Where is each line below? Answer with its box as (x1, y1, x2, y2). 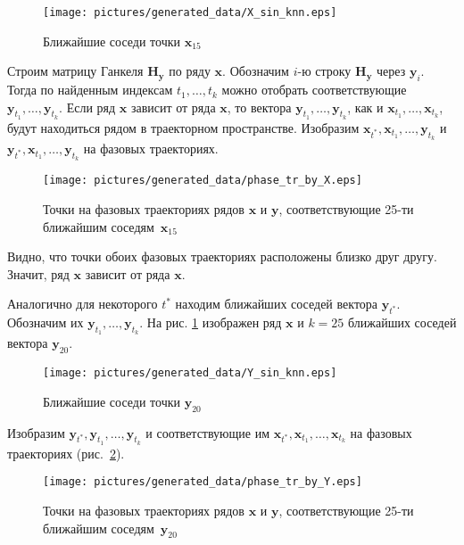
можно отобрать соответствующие (221, 80, 407, 99)
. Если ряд (59, 97, 116, 116)
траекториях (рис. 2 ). (7, 443, 125, 462)
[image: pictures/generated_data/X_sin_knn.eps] (43, 6, 337, 19)
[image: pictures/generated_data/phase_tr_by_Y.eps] (43, 475, 362, 489)
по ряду (169, 62, 211, 80)
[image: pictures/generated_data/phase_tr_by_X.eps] (43, 174, 362, 187)
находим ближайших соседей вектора (175, 294, 378, 313)
